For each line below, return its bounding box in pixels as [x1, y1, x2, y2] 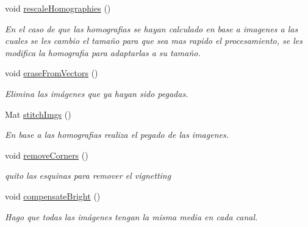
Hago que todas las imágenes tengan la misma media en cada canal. [5, 210, 258, 223]
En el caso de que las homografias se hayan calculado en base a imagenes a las [5, 22, 298, 35]
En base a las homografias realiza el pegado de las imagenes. [5, 128, 229, 141]
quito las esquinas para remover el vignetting [5, 169, 171, 182]
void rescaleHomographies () [5, 2, 111, 14]
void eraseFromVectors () [5, 67, 98, 79]
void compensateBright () [5, 189, 101, 202]
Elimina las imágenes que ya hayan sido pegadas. [5, 87, 188, 99]
